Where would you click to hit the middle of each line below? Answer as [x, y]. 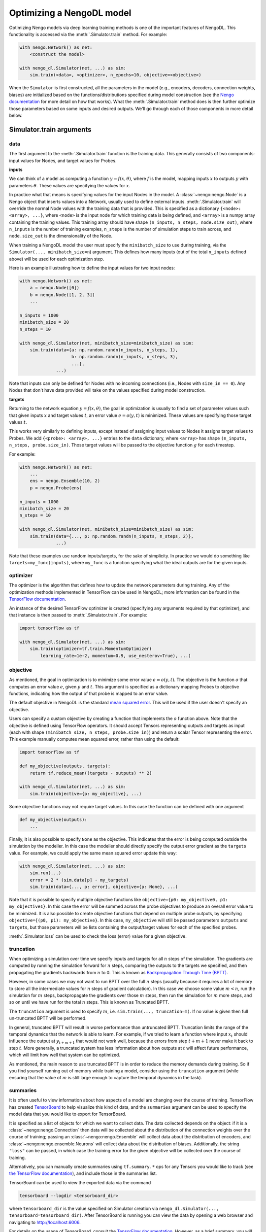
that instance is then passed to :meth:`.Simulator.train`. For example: [78, 615]
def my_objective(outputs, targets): [65, 766]
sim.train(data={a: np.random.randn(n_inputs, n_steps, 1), [104, 350]
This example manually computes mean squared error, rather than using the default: [94, 739]
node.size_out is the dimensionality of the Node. [61, 236]
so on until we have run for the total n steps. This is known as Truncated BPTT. [89, 1002]
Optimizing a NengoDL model [70, 13]
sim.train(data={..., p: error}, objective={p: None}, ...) [104, 887]
